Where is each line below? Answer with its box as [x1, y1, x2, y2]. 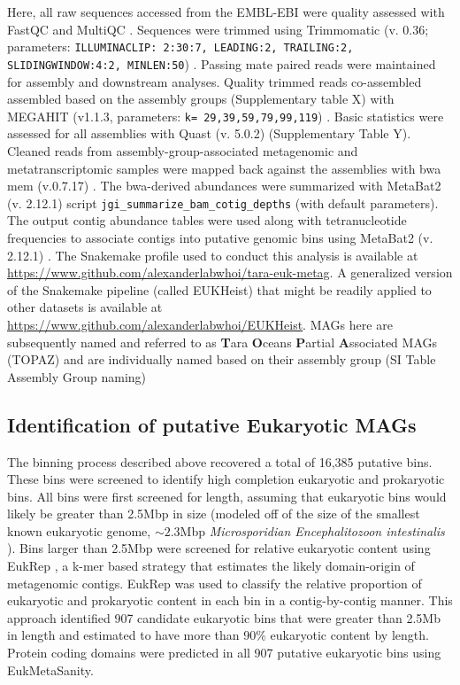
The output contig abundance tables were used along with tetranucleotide [7, 211, 407, 230]
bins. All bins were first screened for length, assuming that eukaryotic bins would [7, 487, 447, 505]
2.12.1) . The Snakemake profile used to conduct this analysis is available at [7, 245, 418, 264]
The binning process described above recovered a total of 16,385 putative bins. [7, 452, 433, 471]
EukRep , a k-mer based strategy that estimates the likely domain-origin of [7, 557, 415, 575]
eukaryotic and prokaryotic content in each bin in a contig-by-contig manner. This [7, 591, 453, 610]
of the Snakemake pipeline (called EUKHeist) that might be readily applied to [7, 280, 432, 299]
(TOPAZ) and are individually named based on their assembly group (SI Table [7, 350, 436, 369]
